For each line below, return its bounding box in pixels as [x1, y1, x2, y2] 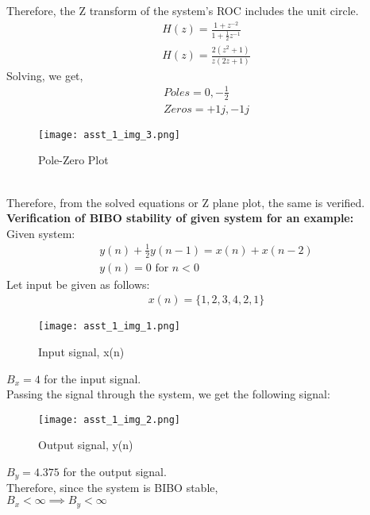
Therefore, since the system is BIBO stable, [6, 479, 218, 496]
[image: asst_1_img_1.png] [38, 321, 180, 332]
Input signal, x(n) [38, 344, 125, 359]
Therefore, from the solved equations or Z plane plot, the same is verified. [6, 194, 365, 210]
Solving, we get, [6, 67, 83, 83]
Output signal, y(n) [38, 436, 133, 453]
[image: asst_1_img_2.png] [38, 413, 180, 425]
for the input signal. [44, 370, 141, 386]
